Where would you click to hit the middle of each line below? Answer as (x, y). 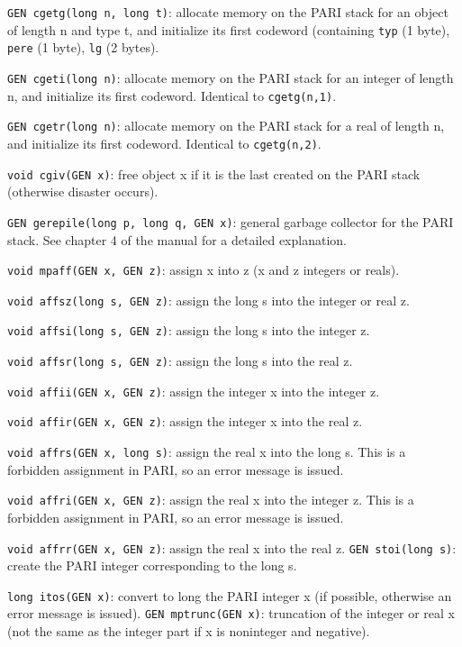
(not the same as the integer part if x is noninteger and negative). (189, 631)
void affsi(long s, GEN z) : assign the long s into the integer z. (189, 330)
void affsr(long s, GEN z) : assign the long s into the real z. (180, 361)
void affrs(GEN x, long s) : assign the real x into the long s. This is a (207, 452)
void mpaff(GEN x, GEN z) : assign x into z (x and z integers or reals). (204, 270)
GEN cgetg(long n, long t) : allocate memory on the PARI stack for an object (228, 12)
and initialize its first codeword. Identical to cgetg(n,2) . (164, 143)
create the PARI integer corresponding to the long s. (152, 565)
